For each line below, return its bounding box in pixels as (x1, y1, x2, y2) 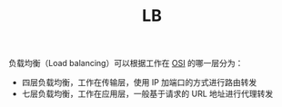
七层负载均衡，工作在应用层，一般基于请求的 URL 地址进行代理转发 (21, 88, 274, 100)
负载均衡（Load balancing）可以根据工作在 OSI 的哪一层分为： (8, 58, 244, 69)
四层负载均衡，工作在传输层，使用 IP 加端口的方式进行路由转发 (21, 77, 257, 88)
